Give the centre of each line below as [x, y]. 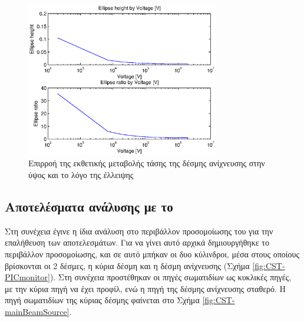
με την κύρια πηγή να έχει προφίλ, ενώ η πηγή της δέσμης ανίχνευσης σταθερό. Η [146, 288]
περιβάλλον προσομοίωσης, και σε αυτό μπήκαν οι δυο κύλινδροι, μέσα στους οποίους [152, 254]
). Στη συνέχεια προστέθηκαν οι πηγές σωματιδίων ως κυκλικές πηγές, [171, 277]
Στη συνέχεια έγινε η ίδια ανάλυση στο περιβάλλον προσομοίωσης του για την [139, 231]
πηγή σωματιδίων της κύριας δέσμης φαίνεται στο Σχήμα [102, 300]
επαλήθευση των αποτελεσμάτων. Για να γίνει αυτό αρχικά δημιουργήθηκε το [137, 242]
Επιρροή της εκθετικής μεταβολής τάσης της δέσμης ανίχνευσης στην [147, 163]
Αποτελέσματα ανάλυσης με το [89, 207]
